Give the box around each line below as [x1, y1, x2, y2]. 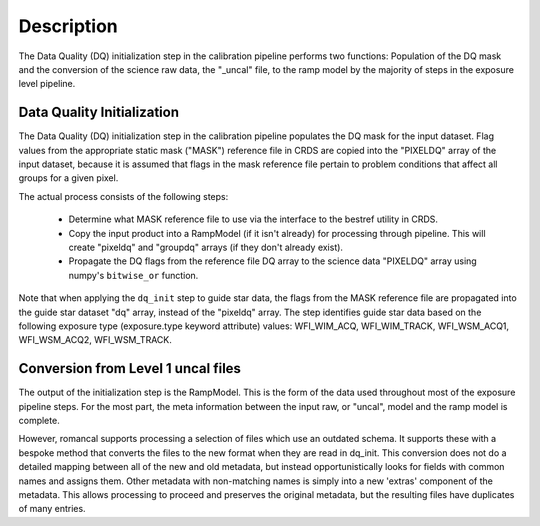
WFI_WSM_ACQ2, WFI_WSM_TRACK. [18, 334, 172, 346]
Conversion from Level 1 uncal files [18, 360, 242, 377]
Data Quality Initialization [18, 104, 180, 121]
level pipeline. [18, 78, 76, 90]
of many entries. [18, 503, 86, 515]
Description [18, 15, 119, 37]
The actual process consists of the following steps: [18, 190, 229, 202]
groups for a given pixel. [18, 172, 119, 184]
